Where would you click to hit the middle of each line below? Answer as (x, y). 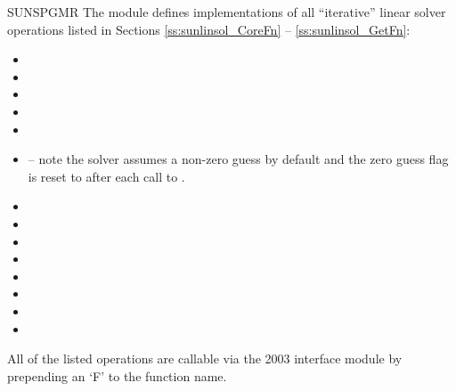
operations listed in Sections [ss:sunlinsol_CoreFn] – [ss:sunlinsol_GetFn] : (209, 29)
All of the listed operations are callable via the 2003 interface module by (205, 358)
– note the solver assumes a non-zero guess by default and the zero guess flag (238, 159)
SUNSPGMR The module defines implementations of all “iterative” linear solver (227, 12)
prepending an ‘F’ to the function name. (117, 375)
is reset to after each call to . (106, 176)
